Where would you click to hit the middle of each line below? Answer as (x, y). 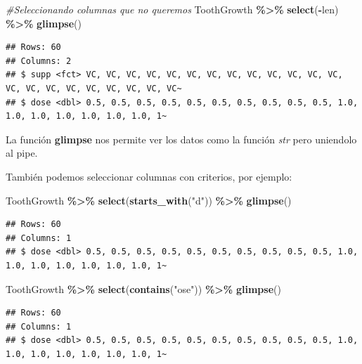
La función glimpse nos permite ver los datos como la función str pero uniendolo (181, 139)
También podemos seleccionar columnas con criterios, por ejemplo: (149, 176)
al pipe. (22, 153)
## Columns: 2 (39, 61)
